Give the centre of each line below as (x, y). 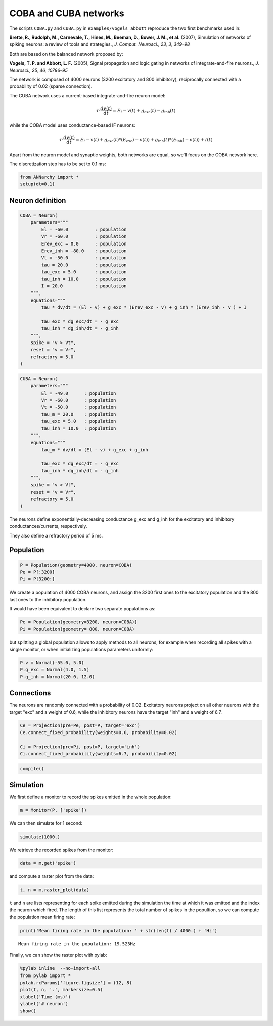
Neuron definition (38, 200)
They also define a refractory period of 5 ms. (56, 535)
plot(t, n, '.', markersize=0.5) (61, 990)
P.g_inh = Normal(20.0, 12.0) (57, 677)
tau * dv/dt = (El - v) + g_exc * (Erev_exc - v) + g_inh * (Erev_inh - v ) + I (144, 307)
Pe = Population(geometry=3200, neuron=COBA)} (79, 622)
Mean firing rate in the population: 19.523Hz (77, 944)
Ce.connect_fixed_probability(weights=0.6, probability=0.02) (99, 732)
